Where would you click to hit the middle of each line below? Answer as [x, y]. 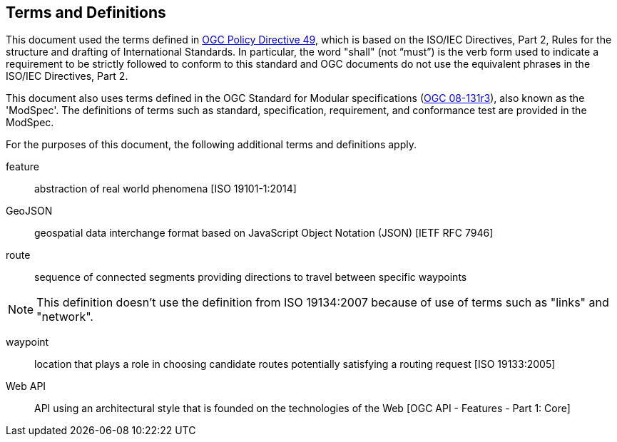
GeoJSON [29, 211]
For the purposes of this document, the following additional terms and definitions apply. [211, 145]
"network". [65, 317]
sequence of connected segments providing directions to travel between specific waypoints [251, 277]
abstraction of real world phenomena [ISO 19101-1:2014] [165, 189]
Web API [26, 386]
